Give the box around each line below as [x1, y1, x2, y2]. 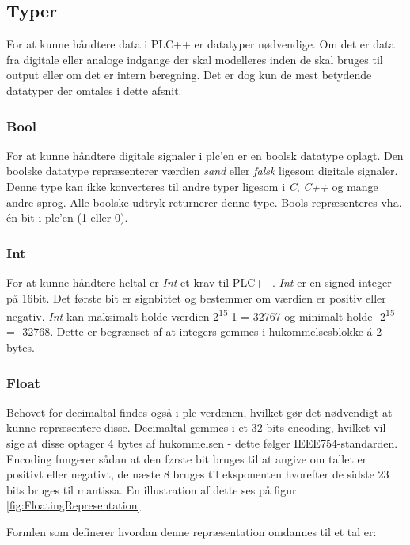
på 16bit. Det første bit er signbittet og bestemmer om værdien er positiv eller [6, 289, 386, 306]
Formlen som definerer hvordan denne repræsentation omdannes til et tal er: [6, 523, 377, 539]
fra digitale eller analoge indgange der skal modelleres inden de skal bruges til [6, 51, 383, 67]
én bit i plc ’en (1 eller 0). [6, 209, 128, 226]
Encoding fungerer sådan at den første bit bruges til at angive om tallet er [6, 450, 367, 467]
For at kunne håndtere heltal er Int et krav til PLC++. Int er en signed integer [6, 273, 392, 290]
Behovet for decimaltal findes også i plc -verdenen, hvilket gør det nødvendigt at [6, 403, 393, 420]
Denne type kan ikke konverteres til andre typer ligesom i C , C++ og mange [6, 177, 378, 194]
